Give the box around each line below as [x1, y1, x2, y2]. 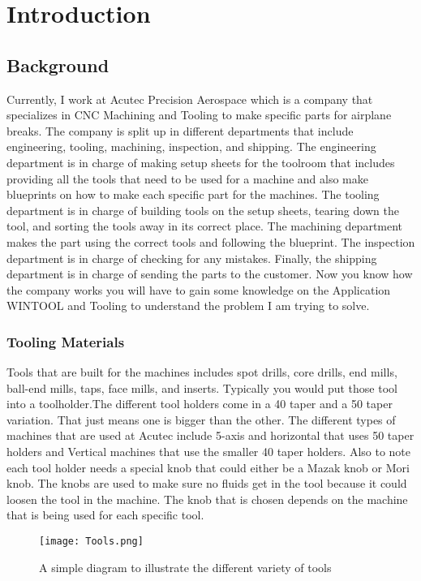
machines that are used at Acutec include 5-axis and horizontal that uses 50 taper [6, 427, 415, 444]
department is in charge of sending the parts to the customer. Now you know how [6, 265, 413, 282]
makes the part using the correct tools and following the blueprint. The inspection [6, 233, 415, 250]
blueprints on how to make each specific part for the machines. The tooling [6, 186, 380, 203]
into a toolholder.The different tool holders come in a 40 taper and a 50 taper [6, 395, 393, 412]
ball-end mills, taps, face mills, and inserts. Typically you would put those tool [6, 379, 397, 396]
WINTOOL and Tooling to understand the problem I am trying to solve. [6, 297, 370, 314]
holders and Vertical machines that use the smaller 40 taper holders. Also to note [6, 443, 411, 460]
